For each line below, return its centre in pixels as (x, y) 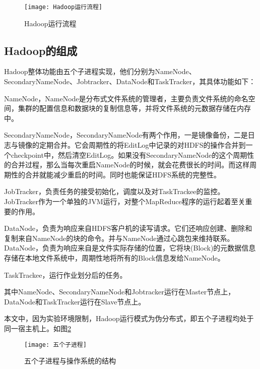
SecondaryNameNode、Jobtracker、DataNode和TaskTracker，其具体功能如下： (130, 81)
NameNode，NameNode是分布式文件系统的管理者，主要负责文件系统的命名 (126, 98)
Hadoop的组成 (41, 50)
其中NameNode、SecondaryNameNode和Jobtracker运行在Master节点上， (120, 292)
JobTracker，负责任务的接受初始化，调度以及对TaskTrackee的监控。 (114, 191)
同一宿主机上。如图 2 (38, 328)
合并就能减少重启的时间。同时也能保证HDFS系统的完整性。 (123, 174)
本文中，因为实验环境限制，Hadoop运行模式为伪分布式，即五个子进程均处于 (129, 318)
